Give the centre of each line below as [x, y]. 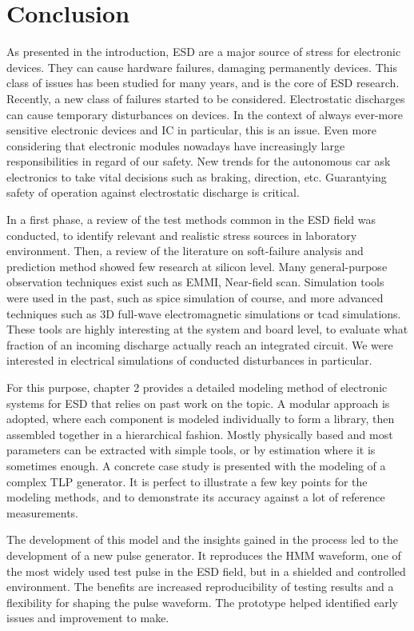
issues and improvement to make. [88, 618]
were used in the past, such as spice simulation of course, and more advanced [195, 298]
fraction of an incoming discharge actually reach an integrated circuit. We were [200, 344]
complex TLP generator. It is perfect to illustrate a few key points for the [187, 481]
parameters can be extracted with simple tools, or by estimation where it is [191, 450]
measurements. [43, 512]
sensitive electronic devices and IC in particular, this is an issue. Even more [191, 130]
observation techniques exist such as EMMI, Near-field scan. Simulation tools [195, 282]
